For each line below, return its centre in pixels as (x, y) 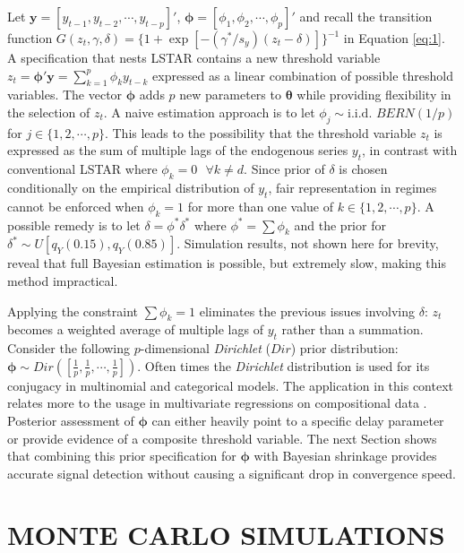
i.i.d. (360, 113)
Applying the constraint (73, 311)
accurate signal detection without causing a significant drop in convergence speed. (232, 473)
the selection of (49, 112)
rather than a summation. (352, 329)
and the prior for (340, 225)
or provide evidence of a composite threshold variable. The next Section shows (222, 438)
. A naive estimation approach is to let (209, 112)
